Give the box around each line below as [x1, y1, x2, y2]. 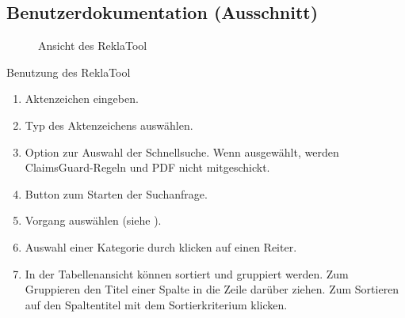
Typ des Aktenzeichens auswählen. [25, 116, 193, 133]
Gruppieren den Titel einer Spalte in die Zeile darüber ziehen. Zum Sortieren [25, 281, 399, 297]
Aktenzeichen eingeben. [25, 90, 139, 107]
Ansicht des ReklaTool [38, 37, 147, 54]
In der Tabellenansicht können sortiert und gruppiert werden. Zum [25, 265, 349, 282]
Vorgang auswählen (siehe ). [25, 212, 162, 229]
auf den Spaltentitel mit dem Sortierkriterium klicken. [25, 296, 288, 312]
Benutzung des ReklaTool [6, 63, 131, 80]
